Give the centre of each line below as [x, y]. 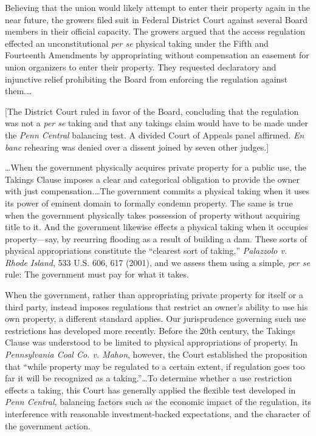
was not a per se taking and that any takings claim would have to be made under [156, 123]
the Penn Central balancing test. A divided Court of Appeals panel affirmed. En [155, 135]
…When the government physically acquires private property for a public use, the [156, 167]
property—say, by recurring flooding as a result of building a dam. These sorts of [156, 238]
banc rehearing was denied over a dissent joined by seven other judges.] [137, 147]
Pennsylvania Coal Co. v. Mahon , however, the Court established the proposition [156, 354]
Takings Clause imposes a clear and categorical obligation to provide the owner [152, 179]
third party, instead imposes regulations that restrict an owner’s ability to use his [156, 306]
